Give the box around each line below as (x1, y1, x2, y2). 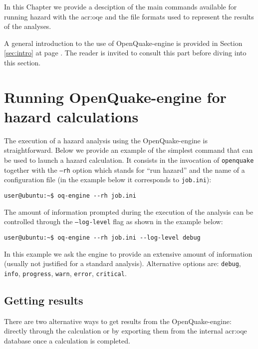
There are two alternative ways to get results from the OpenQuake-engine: (4, 316, 232, 326)
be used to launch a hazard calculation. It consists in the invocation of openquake (4, 155, 254, 165)
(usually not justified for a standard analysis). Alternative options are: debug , (4, 258, 241, 269)
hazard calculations (4, 106, 139, 126)
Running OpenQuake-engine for (4, 86, 227, 107)
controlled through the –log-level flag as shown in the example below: (4, 216, 223, 227)
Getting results (4, 292, 83, 308)
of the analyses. (4, 21, 51, 31)
